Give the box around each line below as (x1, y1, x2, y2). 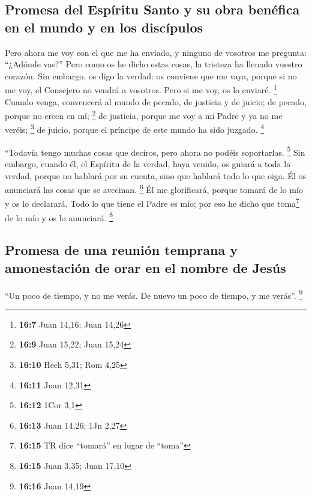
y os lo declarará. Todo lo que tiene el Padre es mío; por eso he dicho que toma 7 (5, 195, 299, 210)
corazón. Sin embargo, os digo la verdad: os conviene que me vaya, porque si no (5, 69, 297, 82)
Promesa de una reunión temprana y (5, 240, 238, 259)
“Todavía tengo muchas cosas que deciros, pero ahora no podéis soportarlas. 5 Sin (5, 144, 305, 158)
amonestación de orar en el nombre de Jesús (5, 258, 286, 277)
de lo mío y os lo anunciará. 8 (5, 209, 113, 224)
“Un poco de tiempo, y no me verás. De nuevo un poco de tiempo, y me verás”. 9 (5, 287, 303, 301)
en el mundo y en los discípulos (5, 17, 203, 36)
